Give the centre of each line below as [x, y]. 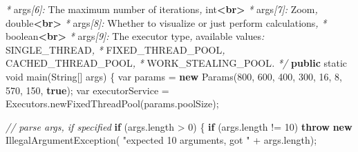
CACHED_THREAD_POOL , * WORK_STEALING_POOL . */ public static [177, 63]
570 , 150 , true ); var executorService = [87, 90]
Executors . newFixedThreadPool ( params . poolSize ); [112, 104]
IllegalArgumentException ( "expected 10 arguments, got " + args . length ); [161, 140]
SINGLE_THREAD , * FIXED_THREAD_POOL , [115, 49]
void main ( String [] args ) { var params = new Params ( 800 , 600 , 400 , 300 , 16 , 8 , [174, 76]
